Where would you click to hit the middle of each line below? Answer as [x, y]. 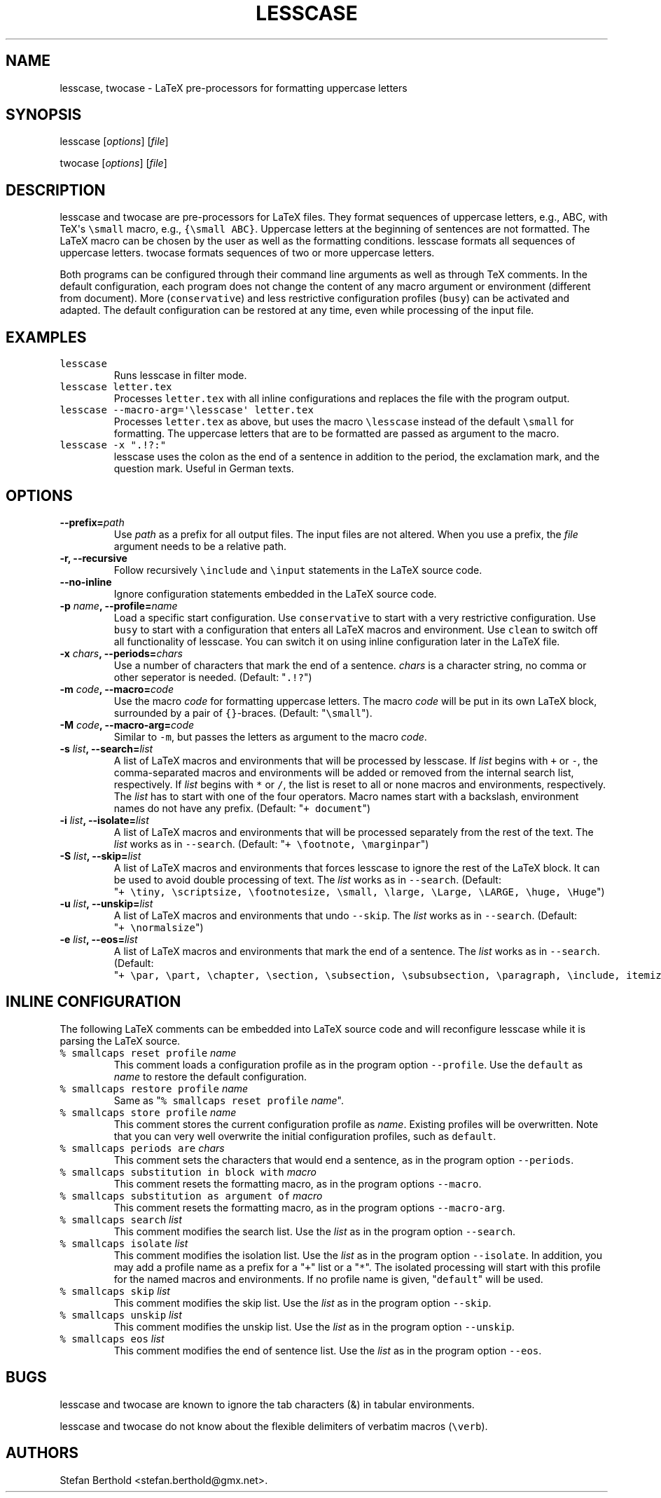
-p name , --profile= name [119, 605]
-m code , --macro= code [117, 689]
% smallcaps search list [121, 1219]
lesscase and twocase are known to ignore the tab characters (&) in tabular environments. [267, 1404]
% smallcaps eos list [112, 1338]
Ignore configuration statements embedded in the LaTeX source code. [275, 593]
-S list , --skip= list [100, 855]
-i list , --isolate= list [104, 820]
